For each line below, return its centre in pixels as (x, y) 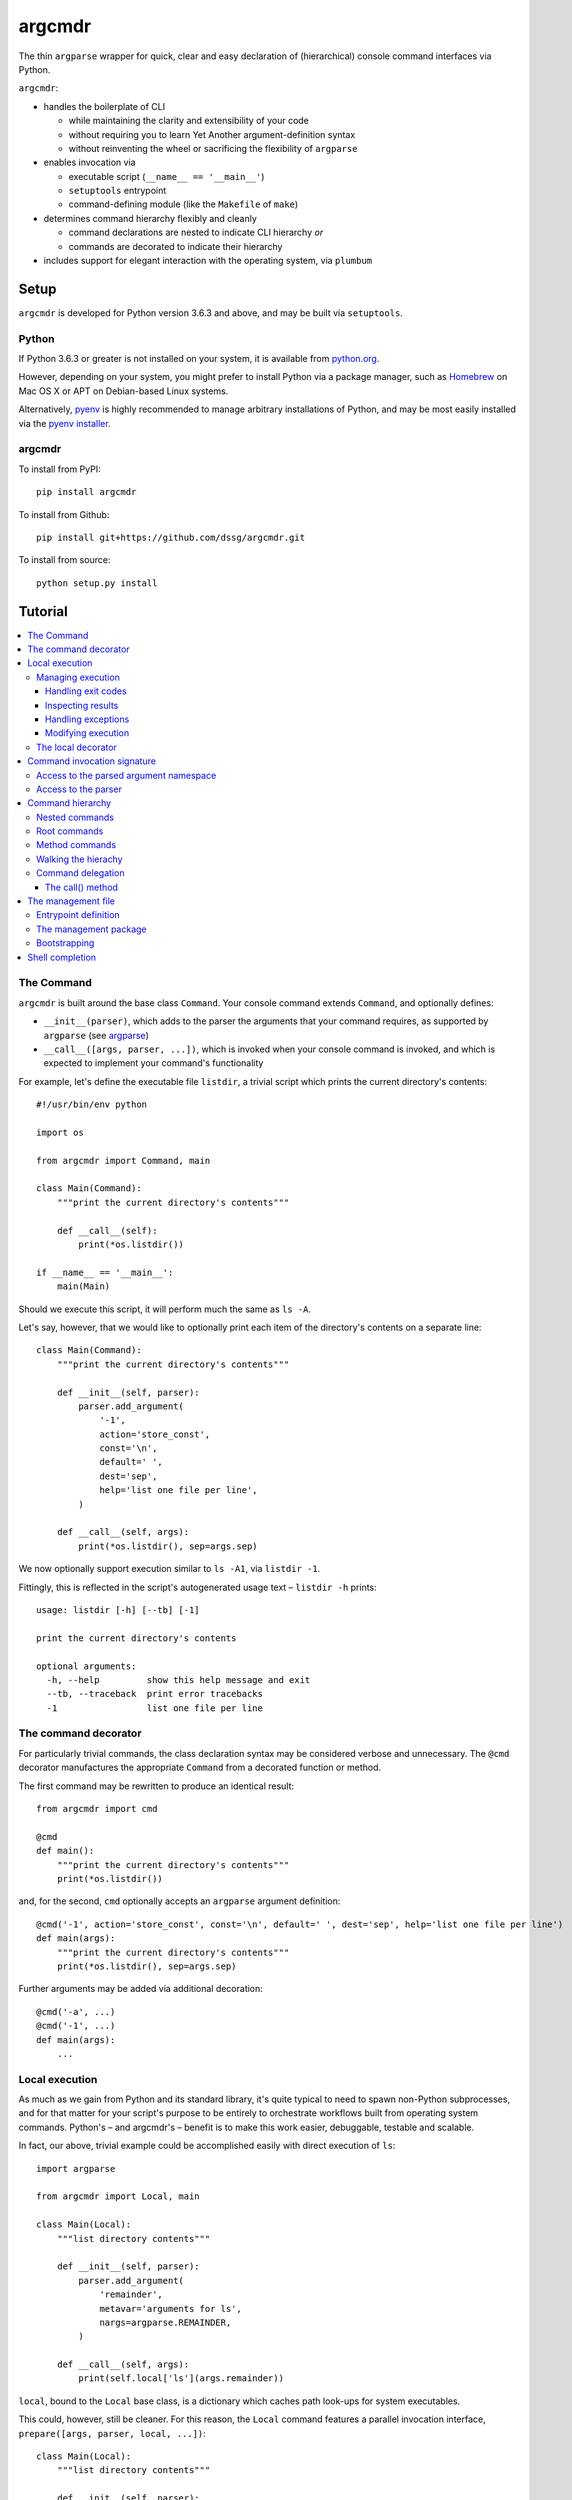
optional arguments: (86, 1666)
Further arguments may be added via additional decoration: (141, 1989)
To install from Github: (64, 514)
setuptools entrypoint (117, 191)
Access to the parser (79, 789)
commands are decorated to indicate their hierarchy (175, 246)
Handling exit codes (86, 691)
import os (60, 1132)
